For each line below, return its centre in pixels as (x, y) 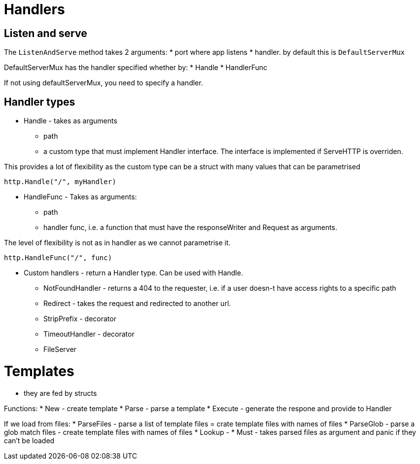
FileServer (60, 349)
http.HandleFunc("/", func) (58, 258)
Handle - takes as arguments (70, 121)
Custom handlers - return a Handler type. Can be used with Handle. (133, 273)
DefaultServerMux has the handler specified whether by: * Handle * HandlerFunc (136, 68)
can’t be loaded (29, 440)
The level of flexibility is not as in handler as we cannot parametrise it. (117, 243)
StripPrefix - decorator (80, 319)
